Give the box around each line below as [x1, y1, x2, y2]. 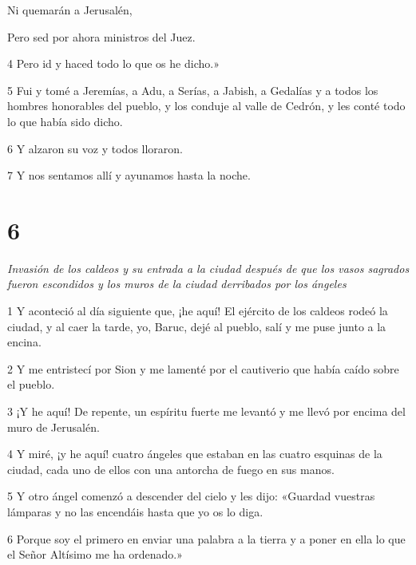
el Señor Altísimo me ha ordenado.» [7, 546, 183, 563]
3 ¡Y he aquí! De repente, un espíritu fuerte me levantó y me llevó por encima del [7, 403, 406, 420]
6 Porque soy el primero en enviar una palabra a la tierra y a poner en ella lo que [7, 530, 406, 547]
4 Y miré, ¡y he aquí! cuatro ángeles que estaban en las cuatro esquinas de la [7, 445, 382, 462]
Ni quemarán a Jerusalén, [7, 2, 133, 18]
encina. [7, 334, 42, 350]
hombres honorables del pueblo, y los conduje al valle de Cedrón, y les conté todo [7, 97, 406, 114]
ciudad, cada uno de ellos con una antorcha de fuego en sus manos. [7, 460, 335, 477]
